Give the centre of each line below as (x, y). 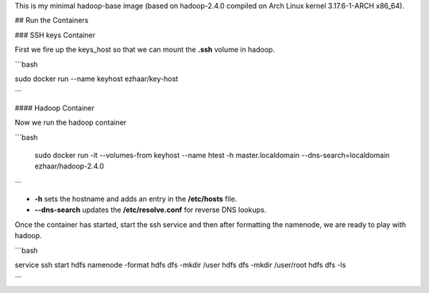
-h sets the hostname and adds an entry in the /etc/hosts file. (136, 199)
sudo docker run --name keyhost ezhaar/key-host (97, 79)
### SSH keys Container (55, 35)
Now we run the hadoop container (71, 122)
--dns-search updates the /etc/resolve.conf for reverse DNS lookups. (151, 210)
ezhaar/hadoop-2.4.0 (70, 166)
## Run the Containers (52, 21)
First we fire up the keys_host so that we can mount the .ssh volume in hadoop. (145, 50)
